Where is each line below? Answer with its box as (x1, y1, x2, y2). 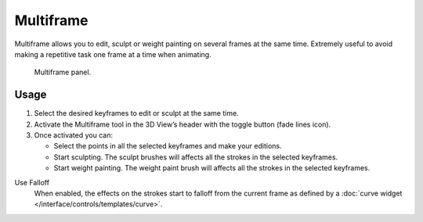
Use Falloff (14, 177, 50, 187)
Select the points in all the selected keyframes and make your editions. (53, 141, 282, 151)
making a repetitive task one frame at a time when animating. (14, 49, 211, 59)
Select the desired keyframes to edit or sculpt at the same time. (34, 109, 239, 118)
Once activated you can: (34, 131, 114, 140)
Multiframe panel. (34, 67, 92, 77)
